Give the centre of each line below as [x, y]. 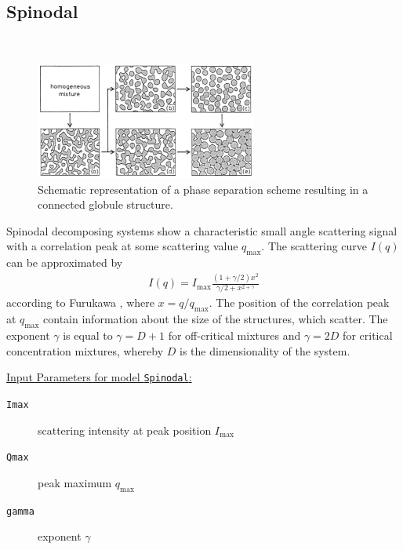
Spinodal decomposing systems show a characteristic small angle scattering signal [202, 230]
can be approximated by [65, 262]
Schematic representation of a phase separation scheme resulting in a [203, 189]
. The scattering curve [314, 246]
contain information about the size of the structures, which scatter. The [216, 319]
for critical [368, 335]
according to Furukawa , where [80, 302]
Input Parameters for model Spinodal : [99, 377]
